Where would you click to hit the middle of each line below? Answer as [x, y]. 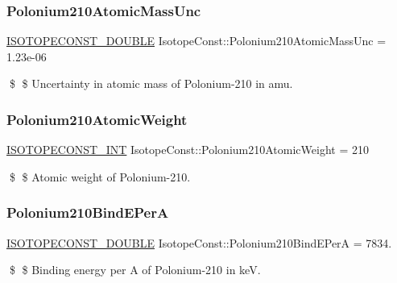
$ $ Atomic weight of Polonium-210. [100, 176]
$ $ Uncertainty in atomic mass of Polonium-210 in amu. [151, 83]
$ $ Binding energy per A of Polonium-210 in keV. [135, 270]
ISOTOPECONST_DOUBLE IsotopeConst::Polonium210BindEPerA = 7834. [199, 242]
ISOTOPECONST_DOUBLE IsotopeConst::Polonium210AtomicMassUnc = [196, 41]
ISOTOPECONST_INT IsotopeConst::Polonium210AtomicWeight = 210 [188, 150]
